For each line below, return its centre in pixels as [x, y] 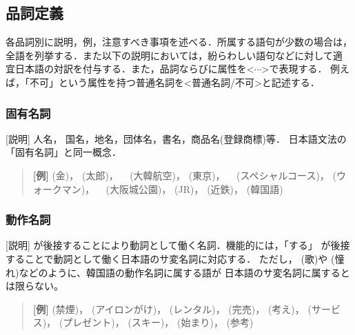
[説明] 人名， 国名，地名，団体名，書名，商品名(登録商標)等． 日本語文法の [176, 138]
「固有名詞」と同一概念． [63, 152]
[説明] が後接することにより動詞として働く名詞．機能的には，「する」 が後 [173, 245]
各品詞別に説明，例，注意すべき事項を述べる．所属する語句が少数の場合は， [179, 42]
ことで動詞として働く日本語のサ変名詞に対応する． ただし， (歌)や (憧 [184, 258]
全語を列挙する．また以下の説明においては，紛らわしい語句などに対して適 [174, 55]
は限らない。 [34, 286]
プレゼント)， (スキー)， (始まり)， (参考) [158, 322]
